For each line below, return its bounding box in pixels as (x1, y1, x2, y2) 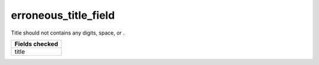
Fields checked (14, 40, 58, 48)
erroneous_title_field (11, 9, 115, 22)
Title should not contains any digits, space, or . (11, 29, 125, 36)
